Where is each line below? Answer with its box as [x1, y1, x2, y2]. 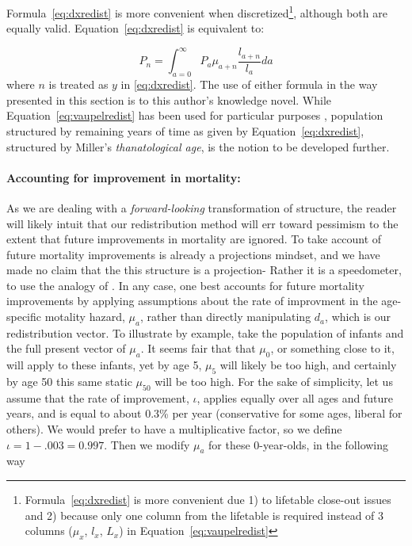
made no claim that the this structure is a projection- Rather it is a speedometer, [6, 262, 402, 278]
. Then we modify [104, 436, 190, 452]
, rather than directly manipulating [139, 308, 311, 325]
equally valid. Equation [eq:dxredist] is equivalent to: [6, 20, 265, 36]
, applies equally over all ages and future [196, 389, 394, 406]
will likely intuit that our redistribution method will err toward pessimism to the [6, 215, 399, 231]
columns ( [25, 522, 73, 539]
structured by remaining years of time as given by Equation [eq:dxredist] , [6, 122, 364, 139]
